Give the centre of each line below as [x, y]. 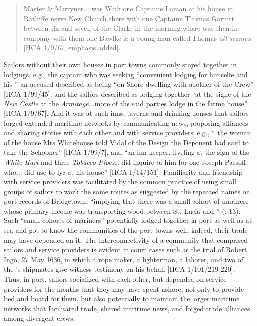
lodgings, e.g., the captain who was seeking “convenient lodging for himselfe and [126, 74]
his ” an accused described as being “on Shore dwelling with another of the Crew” [129, 84]
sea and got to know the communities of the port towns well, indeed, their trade [126, 230]
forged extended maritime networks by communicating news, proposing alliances [126, 123]
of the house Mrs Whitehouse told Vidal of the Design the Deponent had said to [126, 142]
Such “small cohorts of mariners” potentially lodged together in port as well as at [128, 220]
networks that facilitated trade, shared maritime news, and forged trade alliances [127, 308]
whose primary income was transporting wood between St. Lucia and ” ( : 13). [122, 210]
